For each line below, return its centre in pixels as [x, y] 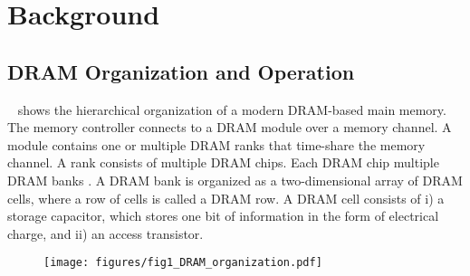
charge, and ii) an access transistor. [106, 233]
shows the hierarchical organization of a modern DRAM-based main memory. [232, 109]
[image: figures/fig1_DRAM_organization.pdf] [183, 263]
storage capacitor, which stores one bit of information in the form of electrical [223, 216]
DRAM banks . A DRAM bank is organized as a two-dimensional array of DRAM [235, 180]
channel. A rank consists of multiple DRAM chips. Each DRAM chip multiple [223, 162]
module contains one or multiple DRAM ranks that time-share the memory [216, 144]
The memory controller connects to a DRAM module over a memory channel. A [230, 127]
